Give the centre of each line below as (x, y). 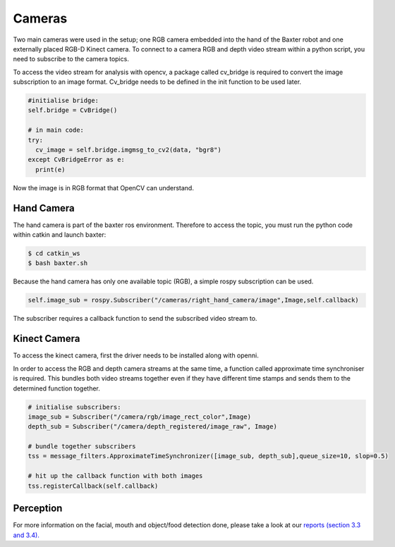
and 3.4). (26, 535)
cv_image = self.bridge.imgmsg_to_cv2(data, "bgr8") (128, 150)
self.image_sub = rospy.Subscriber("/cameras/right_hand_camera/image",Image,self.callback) (193, 300)
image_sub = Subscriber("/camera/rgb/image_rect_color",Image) (140, 417)
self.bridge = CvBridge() (73, 110)
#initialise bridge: (63, 101)
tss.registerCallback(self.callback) (93, 486)
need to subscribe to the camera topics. (71, 59)
